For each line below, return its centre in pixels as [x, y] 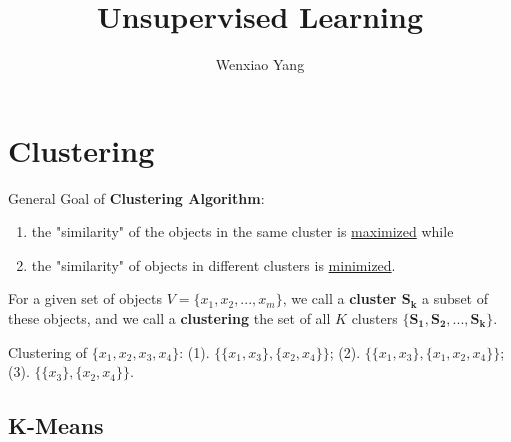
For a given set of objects [85, 298]
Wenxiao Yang [260, 64]
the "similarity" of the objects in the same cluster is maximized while [242, 231]
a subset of [455, 298]
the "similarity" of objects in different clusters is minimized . [213, 264]
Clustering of [48, 351]
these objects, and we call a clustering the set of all [169, 318]
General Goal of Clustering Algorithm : [136, 197]
